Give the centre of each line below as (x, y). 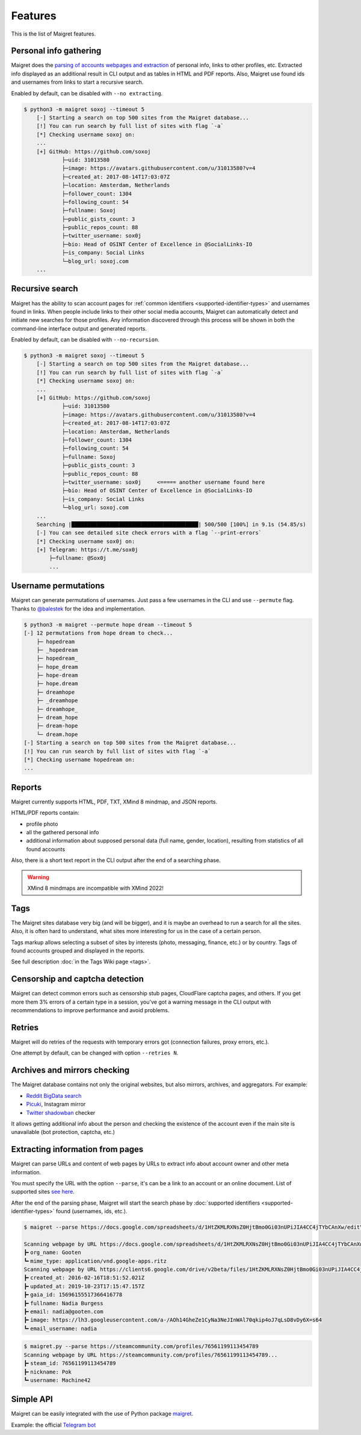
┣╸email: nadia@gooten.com (63, 1312)
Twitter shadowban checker (61, 1112)
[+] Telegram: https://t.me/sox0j (87, 550)
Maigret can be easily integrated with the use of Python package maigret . (102, 1414)
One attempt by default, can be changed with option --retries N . (95, 1053)
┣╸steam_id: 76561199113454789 (70, 1364)
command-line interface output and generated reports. (79, 328)
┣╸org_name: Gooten (52, 1253)
